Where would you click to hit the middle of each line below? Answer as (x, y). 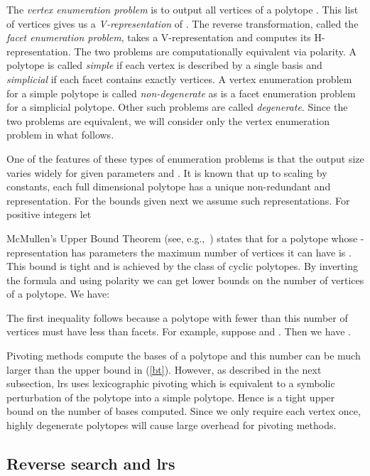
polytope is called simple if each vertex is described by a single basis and (164, 65)
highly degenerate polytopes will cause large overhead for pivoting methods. (172, 425)
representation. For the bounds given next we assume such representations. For (178, 200)
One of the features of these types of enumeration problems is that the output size (185, 158)
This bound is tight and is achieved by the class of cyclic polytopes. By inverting (182, 266)
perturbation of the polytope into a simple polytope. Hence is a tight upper (171, 397)
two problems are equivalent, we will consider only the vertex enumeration (168, 120)
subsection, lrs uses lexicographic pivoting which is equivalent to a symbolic (171, 383)
